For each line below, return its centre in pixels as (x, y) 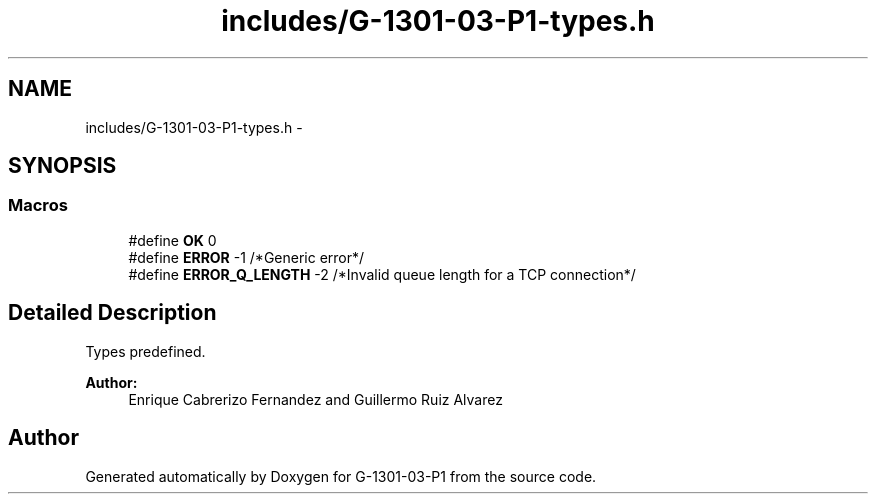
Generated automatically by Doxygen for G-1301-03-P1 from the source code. (341, 476)
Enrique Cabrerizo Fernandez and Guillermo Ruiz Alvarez (315, 399)
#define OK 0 (172, 240)
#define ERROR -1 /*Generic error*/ (246, 257)
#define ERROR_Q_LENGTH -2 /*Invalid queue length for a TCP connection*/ (382, 274)
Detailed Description (112, 313)
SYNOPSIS (62, 166)
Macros (38, 205)
